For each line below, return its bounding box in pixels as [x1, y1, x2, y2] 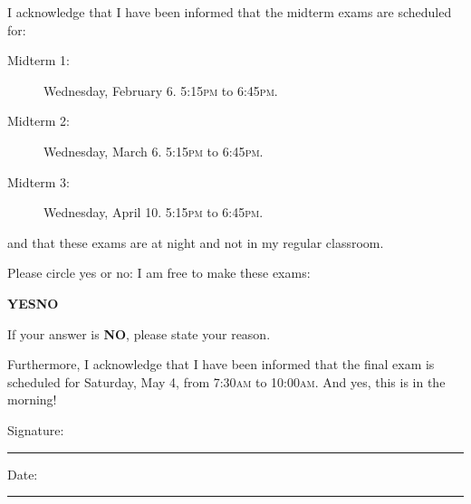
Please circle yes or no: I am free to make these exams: [7, 263, 311, 282]
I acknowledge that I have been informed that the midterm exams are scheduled [7, 3, 452, 21]
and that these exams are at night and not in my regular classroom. [7, 233, 384, 252]
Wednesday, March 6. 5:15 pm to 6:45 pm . [43, 141, 264, 160]
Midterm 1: [7, 51, 70, 70]
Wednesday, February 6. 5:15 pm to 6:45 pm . [43, 81, 278, 100]
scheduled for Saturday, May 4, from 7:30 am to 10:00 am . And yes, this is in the [7, 372, 446, 391]
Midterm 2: [7, 111, 70, 130]
